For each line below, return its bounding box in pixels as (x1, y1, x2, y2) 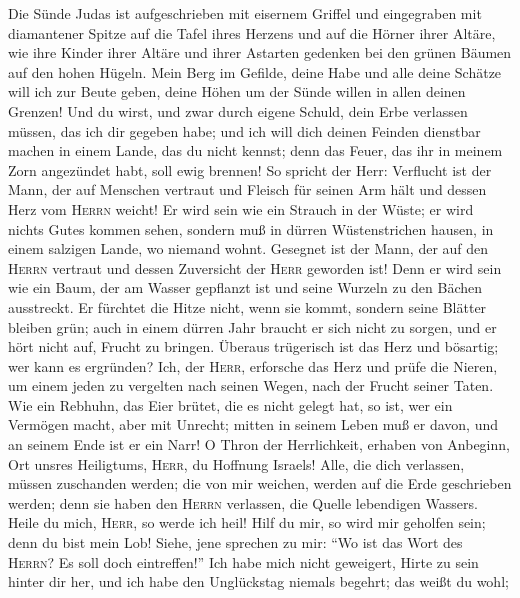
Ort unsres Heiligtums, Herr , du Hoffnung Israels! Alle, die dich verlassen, (8, 453, 465, 474)
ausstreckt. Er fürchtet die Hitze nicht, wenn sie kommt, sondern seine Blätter (8, 296, 487, 317)
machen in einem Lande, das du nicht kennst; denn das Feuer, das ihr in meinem (8, 140, 503, 161)
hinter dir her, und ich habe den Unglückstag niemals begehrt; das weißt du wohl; (8, 571, 509, 592)
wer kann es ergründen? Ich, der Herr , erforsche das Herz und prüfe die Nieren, (8, 355, 498, 376)
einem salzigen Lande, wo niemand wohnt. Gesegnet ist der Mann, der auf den (8, 238, 489, 259)
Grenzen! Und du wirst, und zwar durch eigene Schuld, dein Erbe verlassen (8, 100, 468, 121)
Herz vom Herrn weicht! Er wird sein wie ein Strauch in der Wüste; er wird (8, 198, 474, 219)
